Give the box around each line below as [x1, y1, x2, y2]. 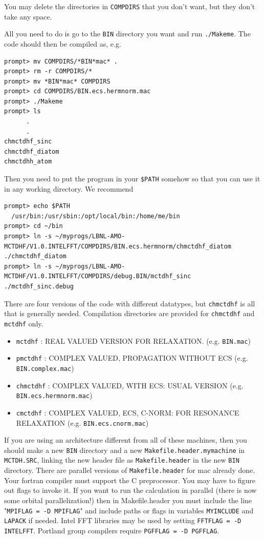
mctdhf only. [4, 318, 43, 328]
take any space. [4, 11, 52, 22]
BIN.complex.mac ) [16, 362, 74, 373]
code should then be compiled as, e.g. [4, 38, 121, 49]
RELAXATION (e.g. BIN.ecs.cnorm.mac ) [16, 417, 149, 428]
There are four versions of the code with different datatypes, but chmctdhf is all [4, 298, 255, 308]
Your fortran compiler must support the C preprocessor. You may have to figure [4, 474, 256, 485]
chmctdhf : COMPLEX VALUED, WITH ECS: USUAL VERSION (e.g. [16, 380, 244, 390]
